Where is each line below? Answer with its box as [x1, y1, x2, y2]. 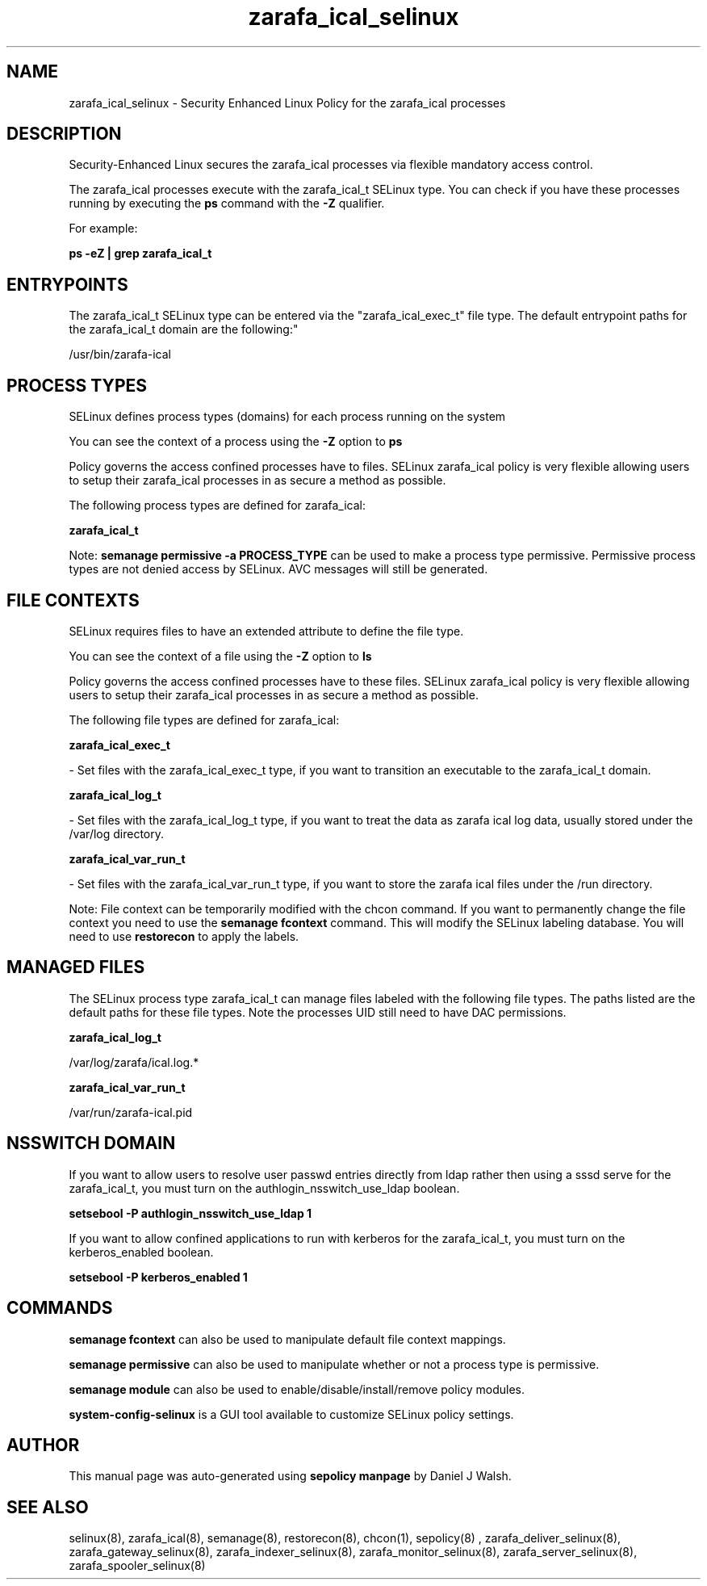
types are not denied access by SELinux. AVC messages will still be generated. [69, 562, 488, 577]
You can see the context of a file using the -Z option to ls [69, 648, 372, 663]
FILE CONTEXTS [6, 590, 140, 610]
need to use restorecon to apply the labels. [69, 929, 299, 943]
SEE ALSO [6, 1496, 89, 1517]
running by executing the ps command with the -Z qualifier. [69, 196, 385, 211]
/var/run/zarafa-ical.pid [69, 1105, 193, 1119]
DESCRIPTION [6, 124, 122, 145]
